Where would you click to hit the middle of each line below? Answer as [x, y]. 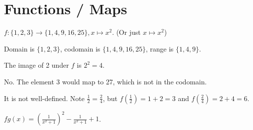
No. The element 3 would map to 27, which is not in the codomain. [105, 81]
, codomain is [80, 48]
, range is [160, 48]
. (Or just [126, 32]
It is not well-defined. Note [44, 98]
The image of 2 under [36, 65]
